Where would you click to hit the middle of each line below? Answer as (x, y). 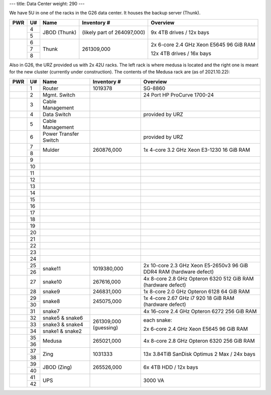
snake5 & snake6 (63, 318)
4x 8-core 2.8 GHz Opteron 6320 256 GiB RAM (199, 341)
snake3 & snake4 (63, 324)
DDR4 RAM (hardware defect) (179, 272)
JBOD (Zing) (57, 367)
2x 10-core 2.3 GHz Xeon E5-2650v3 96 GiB (196, 265)
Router (51, 88)
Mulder (51, 150)
